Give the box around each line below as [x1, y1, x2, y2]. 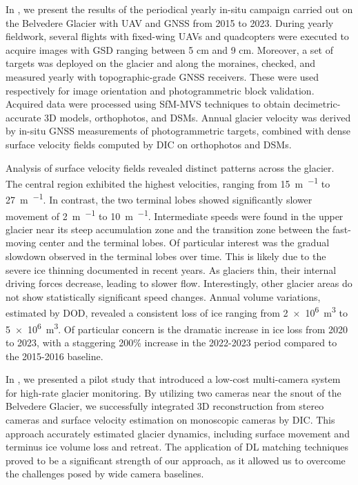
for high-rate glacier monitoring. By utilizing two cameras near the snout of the [6, 385, 341, 399]
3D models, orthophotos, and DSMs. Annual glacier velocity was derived [44, 110, 351, 124]
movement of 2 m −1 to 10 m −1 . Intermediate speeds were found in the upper [6, 206, 344, 223]
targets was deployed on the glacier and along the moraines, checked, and [6, 56, 316, 70]
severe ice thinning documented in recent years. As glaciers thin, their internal [6, 262, 337, 277]
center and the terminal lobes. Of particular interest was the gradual [39, 235, 330, 250]
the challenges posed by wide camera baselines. [6, 466, 204, 481]
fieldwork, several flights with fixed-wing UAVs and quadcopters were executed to [6, 29, 349, 43]
